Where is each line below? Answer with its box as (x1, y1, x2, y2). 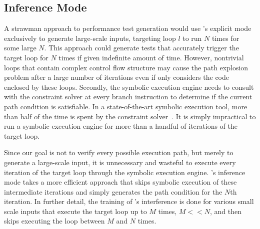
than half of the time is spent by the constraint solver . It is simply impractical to (4, 111, 256, 121)
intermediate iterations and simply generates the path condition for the (4, 186, 222, 197)
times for (211, 32, 239, 43)
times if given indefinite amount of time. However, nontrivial (58, 52, 244, 62)
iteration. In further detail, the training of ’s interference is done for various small (4, 196, 254, 207)
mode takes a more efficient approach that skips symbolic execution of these (4, 177, 237, 187)
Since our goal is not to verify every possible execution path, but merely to (4, 147, 233, 158)
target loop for (4, 52, 48, 62)
